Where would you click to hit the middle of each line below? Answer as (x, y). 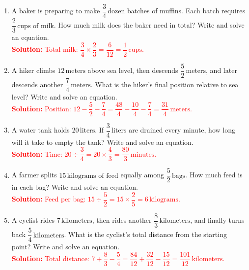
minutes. (143, 154)
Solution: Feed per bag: (49, 199)
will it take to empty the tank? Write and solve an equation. (102, 142)
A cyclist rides (33, 220)
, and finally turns (217, 220)
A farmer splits (34, 175)
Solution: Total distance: (50, 258)
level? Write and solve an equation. (64, 96)
